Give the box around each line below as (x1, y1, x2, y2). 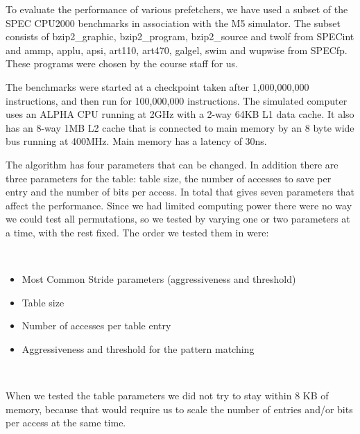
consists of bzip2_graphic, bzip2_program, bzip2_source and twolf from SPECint (6, 29, 354, 44)
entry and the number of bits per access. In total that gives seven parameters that (6, 184, 355, 199)
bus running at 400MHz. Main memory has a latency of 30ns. (6, 134, 267, 148)
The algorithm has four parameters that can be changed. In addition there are (6, 157, 338, 171)
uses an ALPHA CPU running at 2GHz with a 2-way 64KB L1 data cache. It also (6, 107, 354, 121)
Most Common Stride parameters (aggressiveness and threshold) (22, 272, 296, 286)
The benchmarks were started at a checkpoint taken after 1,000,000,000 (6, 79, 309, 94)
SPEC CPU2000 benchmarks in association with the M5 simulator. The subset (6, 15, 341, 30)
